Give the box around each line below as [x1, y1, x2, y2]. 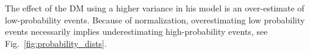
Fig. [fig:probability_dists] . [5, 37, 107, 49]
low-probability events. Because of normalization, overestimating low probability [5, 13, 305, 26]
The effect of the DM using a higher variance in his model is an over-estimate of [5, 2, 305, 14]
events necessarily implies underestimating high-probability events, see [5, 25, 268, 38]
